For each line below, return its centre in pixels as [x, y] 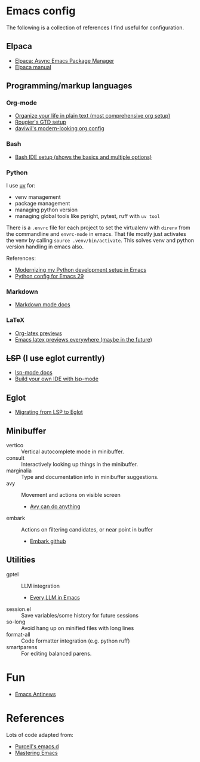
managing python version [46, 210]
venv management [38, 197]
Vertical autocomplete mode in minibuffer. [73, 451]
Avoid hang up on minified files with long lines [78, 628]
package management [42, 204]
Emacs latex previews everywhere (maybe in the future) [83, 339]
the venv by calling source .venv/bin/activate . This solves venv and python [100, 241]
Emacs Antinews [35, 694]
